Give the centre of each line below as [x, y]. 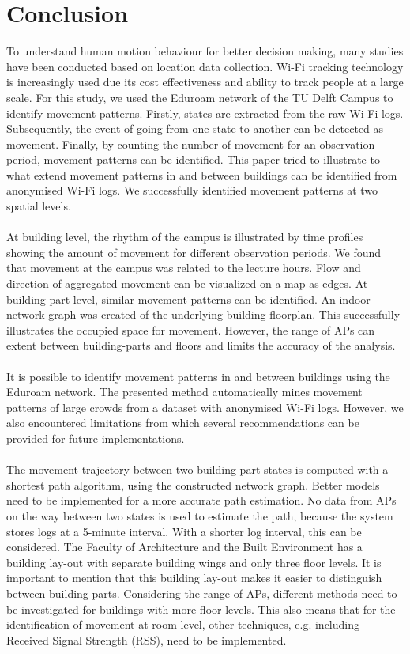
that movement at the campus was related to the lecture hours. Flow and [184, 268]
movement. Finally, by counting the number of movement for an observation [191, 144]
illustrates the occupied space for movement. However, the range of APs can [191, 329]
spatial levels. [39, 206]
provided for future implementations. [96, 438]
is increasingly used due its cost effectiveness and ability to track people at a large [205, 82]
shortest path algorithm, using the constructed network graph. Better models [193, 484]
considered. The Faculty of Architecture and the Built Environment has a [184, 547]
